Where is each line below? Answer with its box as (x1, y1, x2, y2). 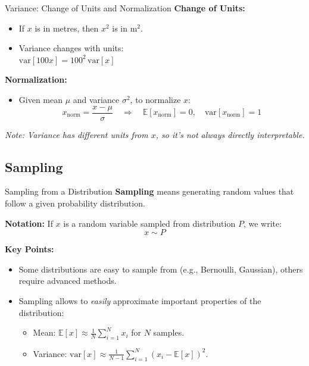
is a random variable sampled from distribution (63, 217, 236, 229)
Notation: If (5, 217, 53, 229)
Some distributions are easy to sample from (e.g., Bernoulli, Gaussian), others (18, 262, 303, 275)
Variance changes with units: (18, 42, 124, 54)
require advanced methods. (18, 274, 117, 287)
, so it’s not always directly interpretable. (155, 128, 305, 140)
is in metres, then (35, 21, 99, 34)
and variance (73, 93, 120, 105)
